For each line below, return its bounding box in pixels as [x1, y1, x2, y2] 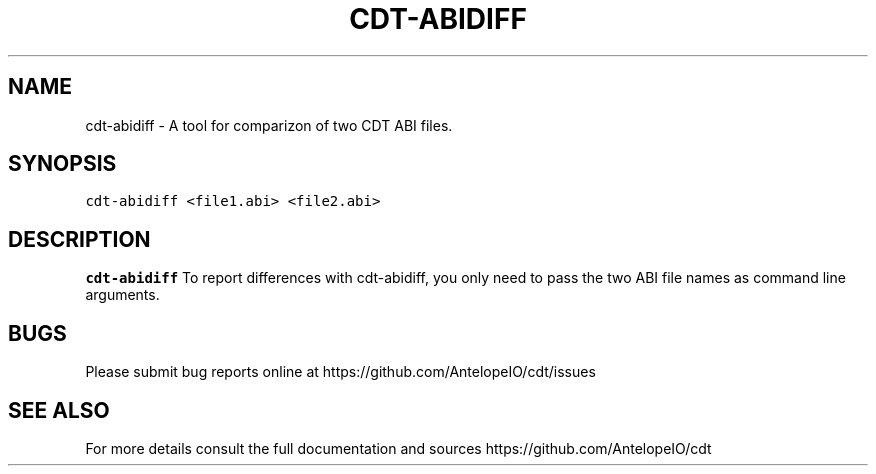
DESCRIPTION [8, 226, 151, 252]
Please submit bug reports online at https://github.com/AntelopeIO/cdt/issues [85, 363, 596, 381]
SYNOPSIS [8, 151, 117, 177]
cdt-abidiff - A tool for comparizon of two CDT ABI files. [85, 116, 453, 134]
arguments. [85, 286, 160, 304]
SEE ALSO [8, 397, 110, 423]
